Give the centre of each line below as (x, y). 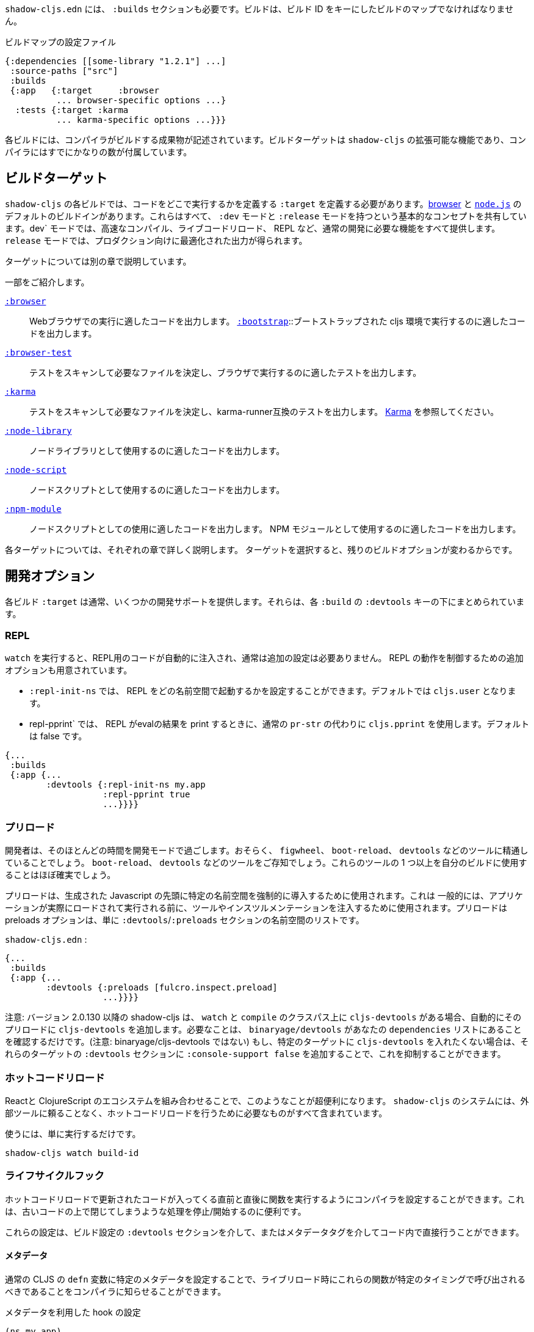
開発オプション (50, 576)
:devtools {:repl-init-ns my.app (126, 785)
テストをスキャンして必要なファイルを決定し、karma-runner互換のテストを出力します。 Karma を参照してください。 (264, 411)
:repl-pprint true (146, 795)
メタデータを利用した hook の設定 (73, 1312)
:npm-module (33, 509)
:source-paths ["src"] (64, 71)
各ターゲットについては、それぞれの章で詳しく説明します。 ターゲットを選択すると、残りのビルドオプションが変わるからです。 (261, 549)
